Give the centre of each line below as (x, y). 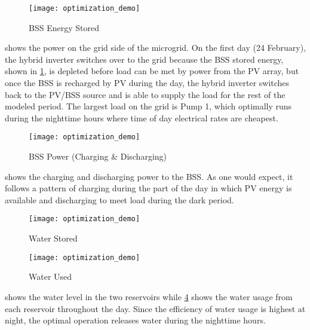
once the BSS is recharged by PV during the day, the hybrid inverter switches (147, 83)
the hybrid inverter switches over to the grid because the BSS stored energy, (144, 59)
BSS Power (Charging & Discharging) (98, 156)
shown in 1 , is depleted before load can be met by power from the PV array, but (152, 71)
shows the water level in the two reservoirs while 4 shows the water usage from (149, 296)
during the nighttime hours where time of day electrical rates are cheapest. (142, 117)
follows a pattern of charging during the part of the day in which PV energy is (148, 188)
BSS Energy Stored (64, 27)
